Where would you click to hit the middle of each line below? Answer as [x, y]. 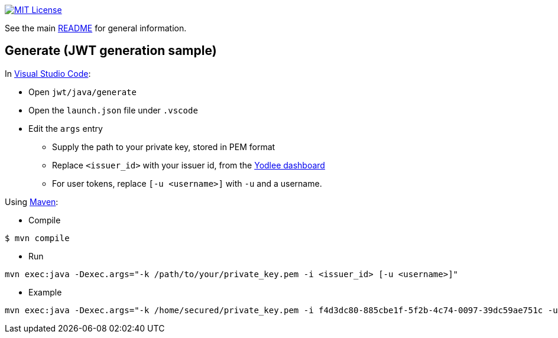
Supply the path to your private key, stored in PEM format [164, 147]
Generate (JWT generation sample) [111, 51]
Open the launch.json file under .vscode [113, 110]
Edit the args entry [66, 128]
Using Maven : [32, 201]
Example [45, 292]
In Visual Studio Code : [48, 73]
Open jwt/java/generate [82, 92]
